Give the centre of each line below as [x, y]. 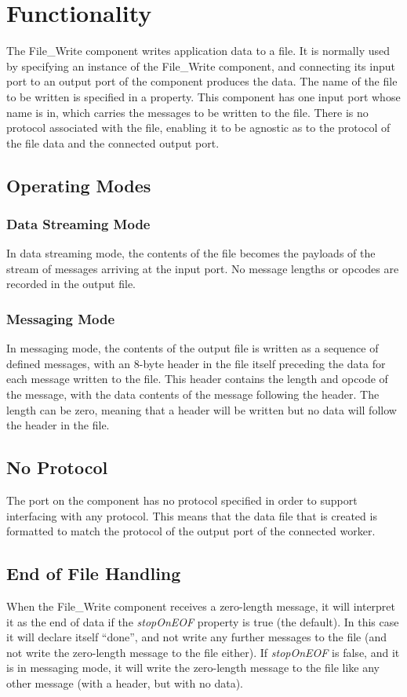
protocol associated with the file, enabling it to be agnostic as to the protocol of [198, 128]
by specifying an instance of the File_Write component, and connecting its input [201, 66]
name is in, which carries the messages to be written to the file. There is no [187, 112]
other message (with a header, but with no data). [125, 683]
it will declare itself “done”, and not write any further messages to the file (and [197, 637]
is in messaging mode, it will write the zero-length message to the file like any [193, 668]
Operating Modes [79, 185]
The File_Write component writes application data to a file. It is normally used [198, 51]
